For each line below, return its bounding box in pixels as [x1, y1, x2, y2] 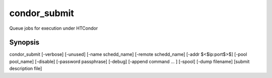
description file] [9, 65, 42, 71]
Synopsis [9, 38, 40, 47]
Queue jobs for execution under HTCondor [9, 25, 98, 31]
